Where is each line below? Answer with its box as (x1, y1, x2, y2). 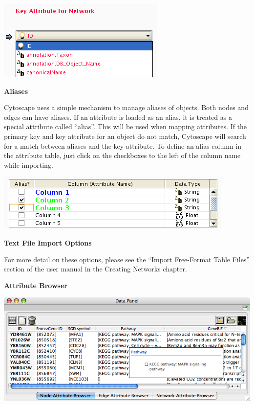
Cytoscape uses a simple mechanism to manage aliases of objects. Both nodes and (4, 102, 249, 112)
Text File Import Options (4, 237, 92, 247)
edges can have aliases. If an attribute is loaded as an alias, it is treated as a (4, 112, 232, 122)
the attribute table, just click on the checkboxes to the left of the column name (4, 150, 241, 160)
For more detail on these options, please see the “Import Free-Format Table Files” (4, 254, 250, 264)
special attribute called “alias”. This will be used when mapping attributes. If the (4, 121, 247, 132)
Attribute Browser (4, 280, 67, 290)
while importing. (4, 159, 53, 170)
